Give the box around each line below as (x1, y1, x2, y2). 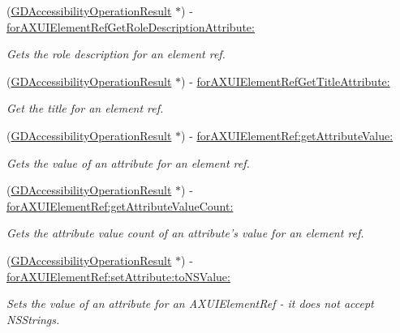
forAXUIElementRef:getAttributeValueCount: (6, 197, 234, 214)
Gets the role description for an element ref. (6, 45, 226, 62)
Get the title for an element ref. (6, 100, 164, 117)
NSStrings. (6, 310, 60, 327)
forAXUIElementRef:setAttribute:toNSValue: (6, 267, 230, 284)
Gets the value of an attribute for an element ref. (6, 154, 250, 171)
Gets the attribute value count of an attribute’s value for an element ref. (6, 224, 364, 241)
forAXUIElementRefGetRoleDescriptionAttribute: (6, 18, 255, 35)
